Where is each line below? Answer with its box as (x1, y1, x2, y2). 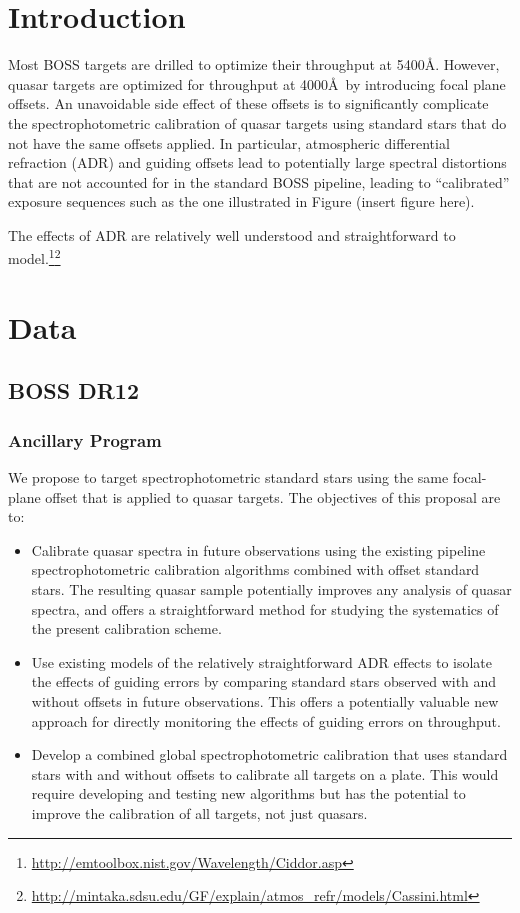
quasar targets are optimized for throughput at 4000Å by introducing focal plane (8, 73, 506, 94)
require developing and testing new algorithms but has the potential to (31, 783, 466, 804)
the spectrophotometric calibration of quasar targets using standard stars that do (8, 112, 507, 133)
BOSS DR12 (8, 375, 139, 406)
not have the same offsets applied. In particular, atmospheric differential (8, 132, 450, 153)
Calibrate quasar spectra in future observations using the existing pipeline (31, 539, 486, 560)
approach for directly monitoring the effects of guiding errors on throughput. (31, 710, 501, 731)
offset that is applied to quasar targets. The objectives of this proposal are (45, 486, 501, 507)
